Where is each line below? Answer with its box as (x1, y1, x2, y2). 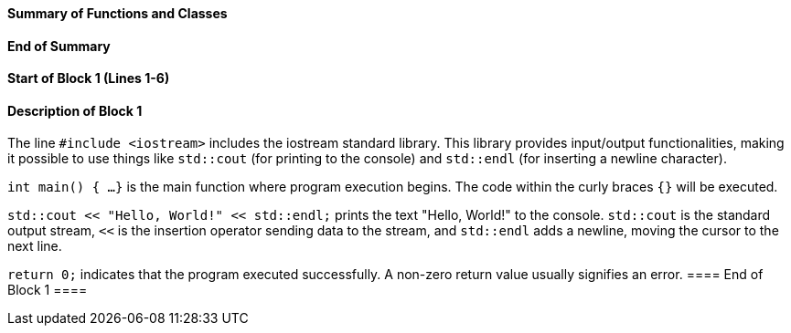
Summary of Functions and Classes (7, 5, 228, 21)
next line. (7, 238, 62, 255)
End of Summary (7, 37, 111, 54)
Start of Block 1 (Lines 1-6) (7, 70, 170, 87)
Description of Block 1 (7, 102, 143, 119)
